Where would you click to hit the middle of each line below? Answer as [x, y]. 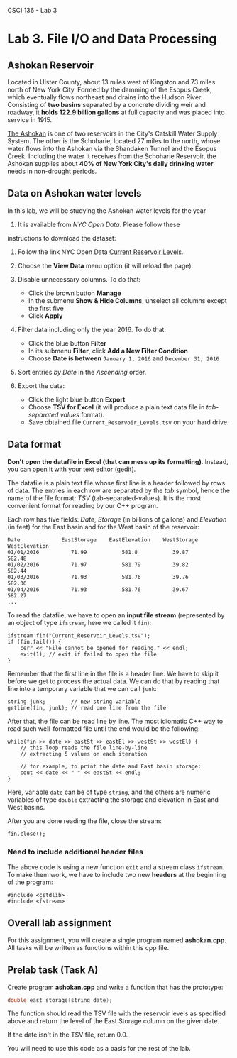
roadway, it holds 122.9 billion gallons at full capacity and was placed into [116, 112]
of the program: [30, 882]
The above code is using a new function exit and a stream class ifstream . [116, 867]
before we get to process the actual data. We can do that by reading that [114, 681]
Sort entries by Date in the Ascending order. [82, 372]
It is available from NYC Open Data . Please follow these [99, 224]
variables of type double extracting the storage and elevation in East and [113, 799]
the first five [46, 308]
